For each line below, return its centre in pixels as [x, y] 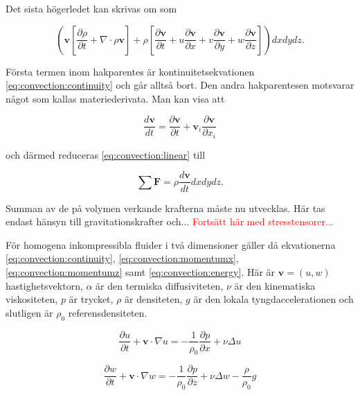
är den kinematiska [275, 285]
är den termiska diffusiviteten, [160, 285]
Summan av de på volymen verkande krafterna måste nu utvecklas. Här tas [165, 208]
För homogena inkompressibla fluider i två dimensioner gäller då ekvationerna [171, 244]
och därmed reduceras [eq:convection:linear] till [106, 154]
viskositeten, [32, 299]
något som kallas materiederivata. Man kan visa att [115, 98]
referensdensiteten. [108, 312]
